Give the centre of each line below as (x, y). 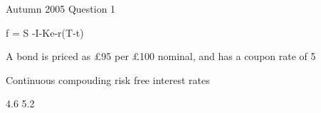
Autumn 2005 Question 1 (61, 8)
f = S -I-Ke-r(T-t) (45, 32)
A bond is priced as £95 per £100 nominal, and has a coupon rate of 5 (161, 56)
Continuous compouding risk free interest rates (108, 79)
